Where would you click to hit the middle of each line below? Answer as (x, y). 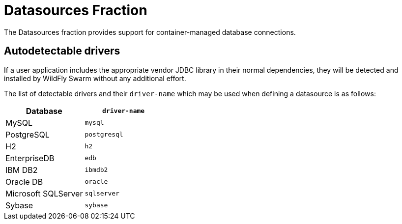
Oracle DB (24, 182)
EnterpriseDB (30, 158)
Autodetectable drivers (62, 51)
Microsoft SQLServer (44, 193)
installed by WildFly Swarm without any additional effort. (95, 78)
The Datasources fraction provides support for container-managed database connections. (150, 32)
